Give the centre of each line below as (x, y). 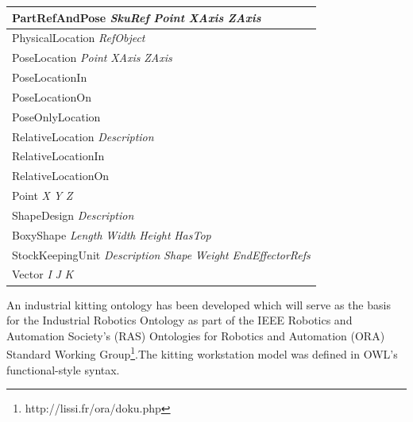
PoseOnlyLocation (56, 116)
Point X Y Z (42, 196)
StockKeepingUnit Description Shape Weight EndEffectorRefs (161, 254)
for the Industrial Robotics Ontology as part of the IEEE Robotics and (179, 320)
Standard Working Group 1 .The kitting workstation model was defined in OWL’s (202, 353)
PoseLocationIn (50, 77)
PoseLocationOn (52, 96)
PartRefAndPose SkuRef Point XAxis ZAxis (137, 17)
